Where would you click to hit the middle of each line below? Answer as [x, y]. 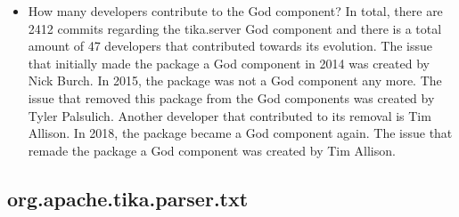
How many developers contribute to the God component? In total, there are [235, 11]
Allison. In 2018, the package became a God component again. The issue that [240, 133]
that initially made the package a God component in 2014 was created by [229, 63]
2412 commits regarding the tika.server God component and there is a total [235, 28]
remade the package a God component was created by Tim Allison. [212, 150]
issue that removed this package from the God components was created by [231, 97]
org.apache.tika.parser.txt [128, 198]
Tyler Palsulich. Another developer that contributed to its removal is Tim [229, 115]
